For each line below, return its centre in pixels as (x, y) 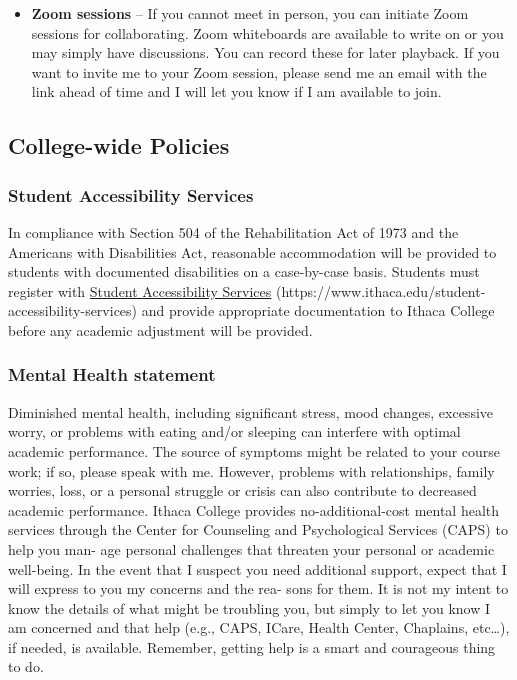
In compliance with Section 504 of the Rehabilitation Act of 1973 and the (233, 231)
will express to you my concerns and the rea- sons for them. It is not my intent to (258, 588)
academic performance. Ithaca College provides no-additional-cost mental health (254, 509)
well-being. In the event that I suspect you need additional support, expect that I (257, 568)
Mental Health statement (112, 374)
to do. (26, 666)
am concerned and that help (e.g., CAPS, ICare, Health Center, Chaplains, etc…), (259, 627)
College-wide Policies (119, 145)
